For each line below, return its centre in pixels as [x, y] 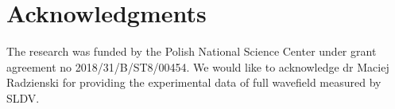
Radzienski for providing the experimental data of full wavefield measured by [194, 82]
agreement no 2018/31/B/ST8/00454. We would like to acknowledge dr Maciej [198, 66]
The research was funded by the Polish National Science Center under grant [192, 51]
